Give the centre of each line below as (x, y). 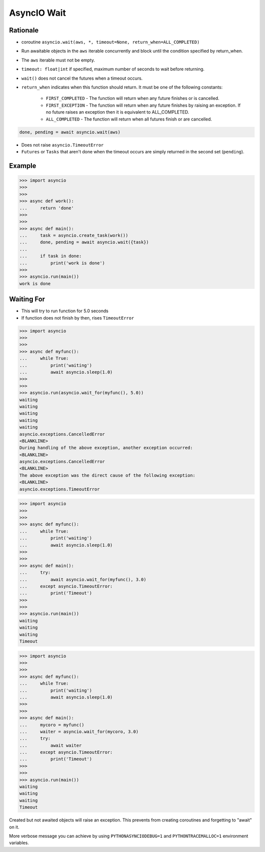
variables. (19, 843)
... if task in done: (51, 256)
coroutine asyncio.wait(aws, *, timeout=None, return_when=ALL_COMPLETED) (110, 42)
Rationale (24, 30)
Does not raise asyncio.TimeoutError (63, 145)
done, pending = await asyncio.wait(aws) (70, 132)
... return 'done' (47, 208)
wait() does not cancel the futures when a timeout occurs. (82, 78)
